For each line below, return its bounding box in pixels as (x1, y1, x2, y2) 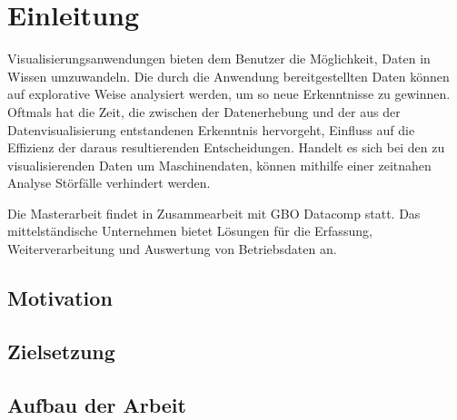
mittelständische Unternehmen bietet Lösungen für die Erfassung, (7, 221, 373, 240)
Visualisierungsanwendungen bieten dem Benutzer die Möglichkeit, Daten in (7, 49, 431, 68)
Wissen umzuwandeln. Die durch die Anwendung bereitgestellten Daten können (7, 66, 450, 85)
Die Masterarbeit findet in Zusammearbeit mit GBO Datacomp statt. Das (7, 203, 421, 222)
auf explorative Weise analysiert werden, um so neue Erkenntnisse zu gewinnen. (7, 84, 451, 103)
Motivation (7, 284, 113, 312)
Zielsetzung (7, 337, 115, 365)
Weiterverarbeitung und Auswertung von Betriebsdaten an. (7, 239, 337, 259)
